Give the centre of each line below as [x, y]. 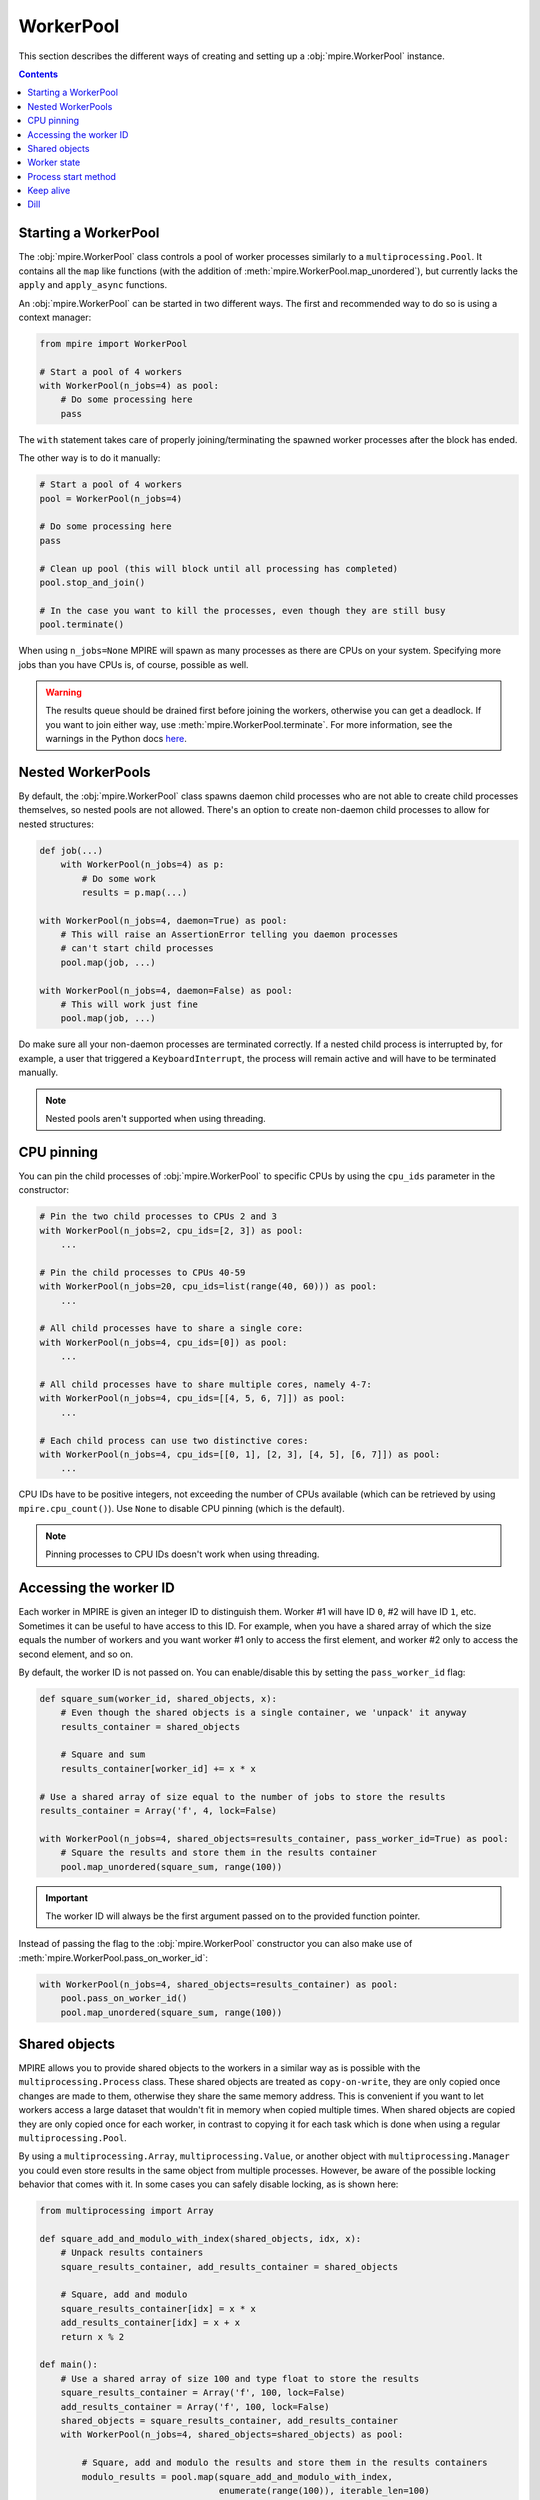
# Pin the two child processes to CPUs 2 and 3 [158, 1216]
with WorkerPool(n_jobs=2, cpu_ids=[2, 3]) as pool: [171, 1230]
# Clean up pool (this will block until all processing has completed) [219, 568]
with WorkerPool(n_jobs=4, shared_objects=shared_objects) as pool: [232, 2434]
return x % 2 [92, 2336]
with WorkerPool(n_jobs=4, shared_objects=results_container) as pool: [219, 1984]
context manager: [55, 317]
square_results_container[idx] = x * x [158, 2308]
